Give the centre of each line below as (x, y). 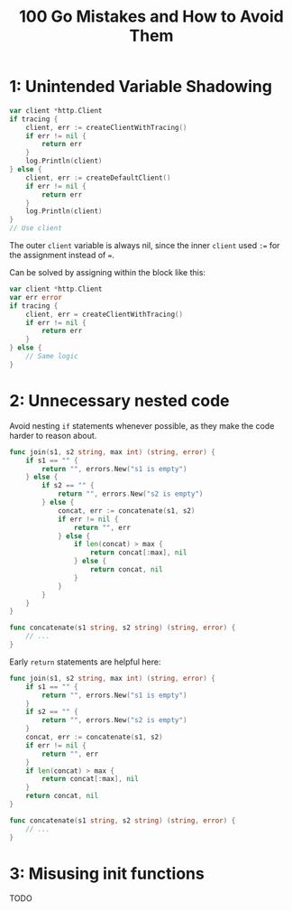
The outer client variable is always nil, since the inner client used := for (145, 246)
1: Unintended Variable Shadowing (141, 87)
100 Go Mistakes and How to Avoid (151, 17)
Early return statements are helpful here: (85, 662)
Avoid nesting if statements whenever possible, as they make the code (142, 425)
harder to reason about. (53, 435)
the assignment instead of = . (62, 256)
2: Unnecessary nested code (119, 401)
